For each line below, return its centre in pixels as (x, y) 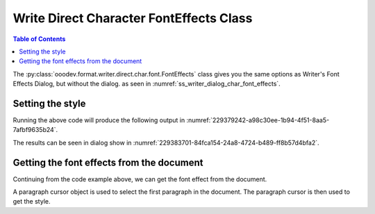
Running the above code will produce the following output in (99, 120)
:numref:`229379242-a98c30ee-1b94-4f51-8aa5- (258, 120)
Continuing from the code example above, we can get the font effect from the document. (140, 179)
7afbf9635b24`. (35, 130)
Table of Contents (39, 39)
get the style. (32, 201)
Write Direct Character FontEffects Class (133, 18)
